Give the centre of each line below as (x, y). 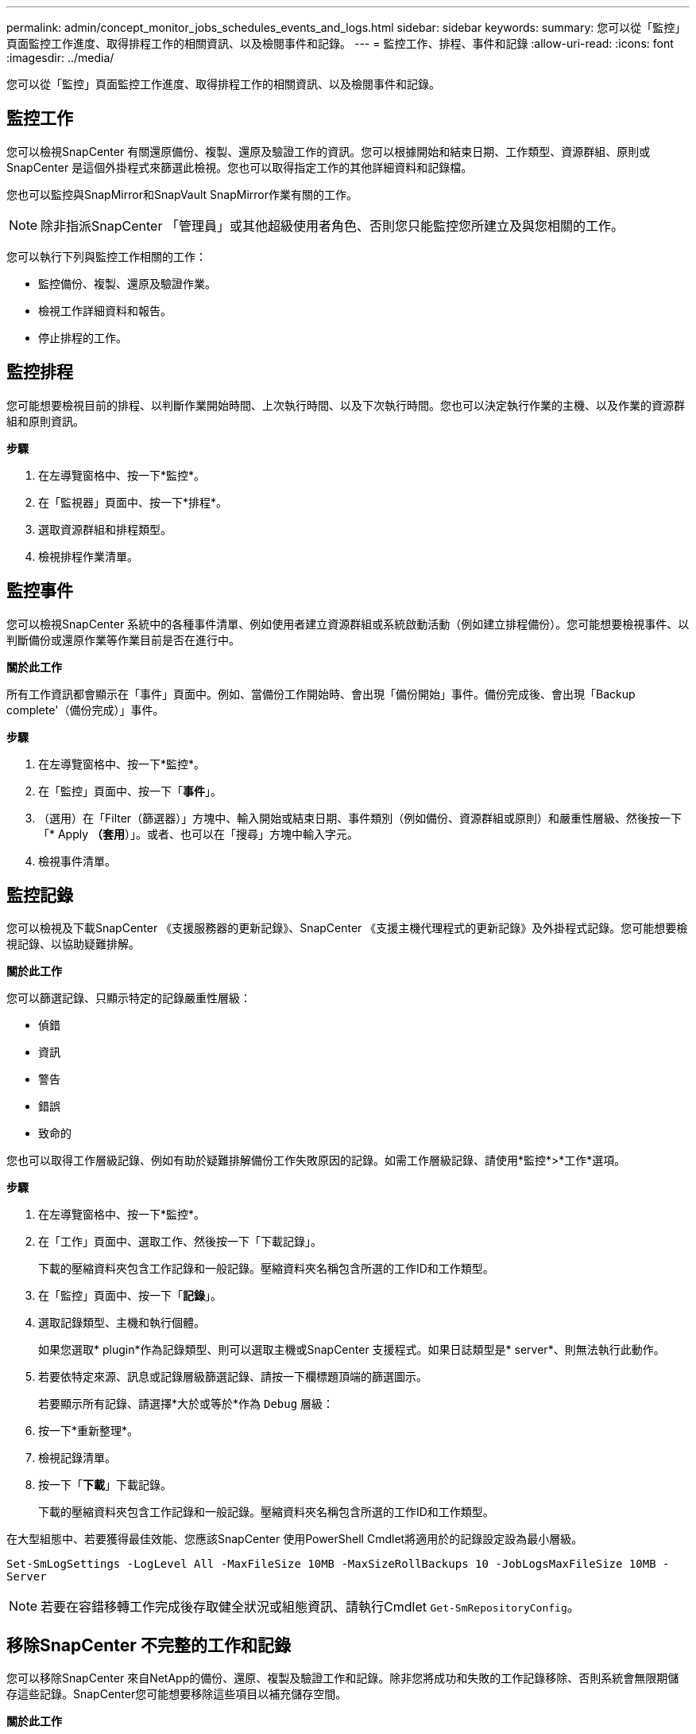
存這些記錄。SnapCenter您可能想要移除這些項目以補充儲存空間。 (177, 1694)
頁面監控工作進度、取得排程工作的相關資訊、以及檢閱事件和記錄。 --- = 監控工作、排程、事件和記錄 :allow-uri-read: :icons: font (340, 43)
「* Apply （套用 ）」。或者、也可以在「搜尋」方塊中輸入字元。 (199, 834)
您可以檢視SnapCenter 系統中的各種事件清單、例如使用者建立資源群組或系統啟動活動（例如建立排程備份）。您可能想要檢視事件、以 (348, 624)
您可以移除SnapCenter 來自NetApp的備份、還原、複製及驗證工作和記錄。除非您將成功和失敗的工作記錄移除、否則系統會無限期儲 (343, 1678)
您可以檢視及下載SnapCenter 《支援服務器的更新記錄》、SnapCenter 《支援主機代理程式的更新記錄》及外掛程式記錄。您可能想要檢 (347, 928)
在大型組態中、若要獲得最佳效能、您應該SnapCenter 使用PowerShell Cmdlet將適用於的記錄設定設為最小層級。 (295, 1539)
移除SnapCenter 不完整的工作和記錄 (149, 1645)
